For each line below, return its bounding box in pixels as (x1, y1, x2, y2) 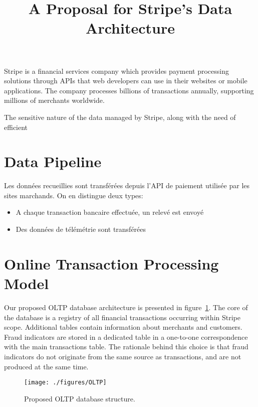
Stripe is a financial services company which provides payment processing (4, 65, 229, 76)
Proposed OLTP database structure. (24, 393, 135, 403)
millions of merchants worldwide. (4, 95, 105, 105)
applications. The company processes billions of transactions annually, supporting (4, 85, 254, 95)
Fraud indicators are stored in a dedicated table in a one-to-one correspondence (4, 331, 248, 342)
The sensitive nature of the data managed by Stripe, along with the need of (4, 111, 236, 122)
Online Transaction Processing (4, 253, 219, 274)
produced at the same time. (4, 361, 89, 371)
